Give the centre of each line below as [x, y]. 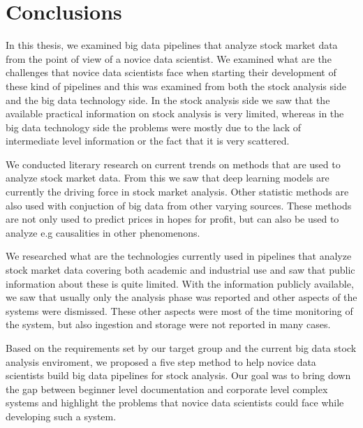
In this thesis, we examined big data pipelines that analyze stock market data [172, 45]
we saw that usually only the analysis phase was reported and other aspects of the [181, 297]
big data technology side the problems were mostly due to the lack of [153, 127]
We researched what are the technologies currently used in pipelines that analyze [179, 256]
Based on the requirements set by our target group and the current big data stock [181, 348]
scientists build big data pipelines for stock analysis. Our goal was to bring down [178, 375]
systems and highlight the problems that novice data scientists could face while [175, 403]
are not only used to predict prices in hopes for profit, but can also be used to [172, 219]
